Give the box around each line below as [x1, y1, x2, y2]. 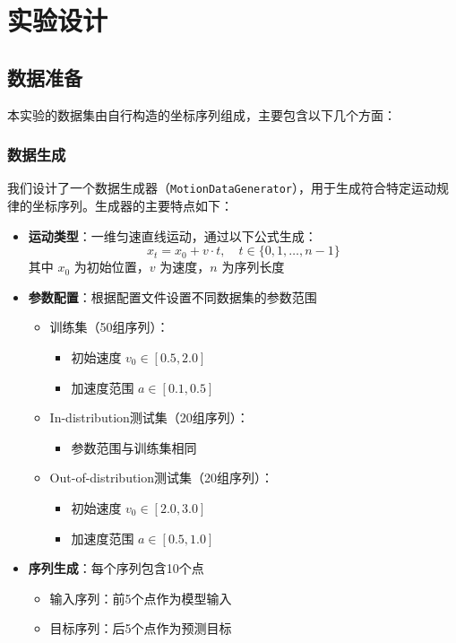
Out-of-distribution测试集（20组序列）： [49, 468, 274, 487]
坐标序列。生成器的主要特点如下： [31, 196, 233, 215]
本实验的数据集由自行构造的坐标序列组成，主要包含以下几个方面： [7, 105, 396, 124]
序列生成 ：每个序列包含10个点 [28, 559, 204, 578]
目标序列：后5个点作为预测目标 [49, 619, 232, 638]
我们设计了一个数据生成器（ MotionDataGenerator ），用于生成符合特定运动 [7, 178, 437, 197]
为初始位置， [73, 257, 150, 276]
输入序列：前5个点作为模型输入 [49, 588, 232, 607]
